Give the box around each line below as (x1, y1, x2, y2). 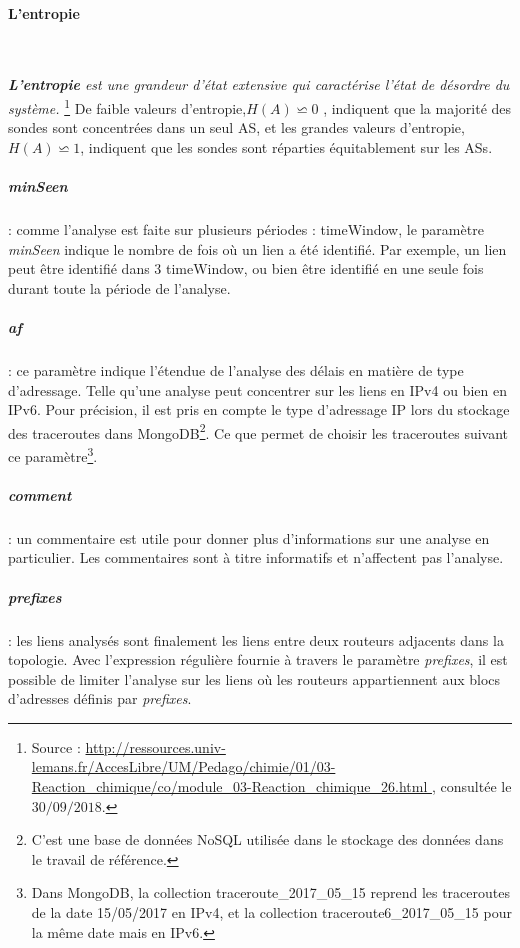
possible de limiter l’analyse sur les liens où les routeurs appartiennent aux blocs (8, 668, 501, 689)
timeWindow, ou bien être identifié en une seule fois (166, 258, 484, 279)
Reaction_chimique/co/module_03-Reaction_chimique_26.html (31, 776, 428, 797)
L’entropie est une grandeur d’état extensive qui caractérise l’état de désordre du (8, 74, 510, 95)
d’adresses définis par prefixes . (8, 688, 192, 709)
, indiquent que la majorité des (323, 97, 512, 118)
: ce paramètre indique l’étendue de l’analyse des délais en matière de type (8, 359, 464, 380)
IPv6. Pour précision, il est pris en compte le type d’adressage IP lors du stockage (8, 399, 510, 420)
